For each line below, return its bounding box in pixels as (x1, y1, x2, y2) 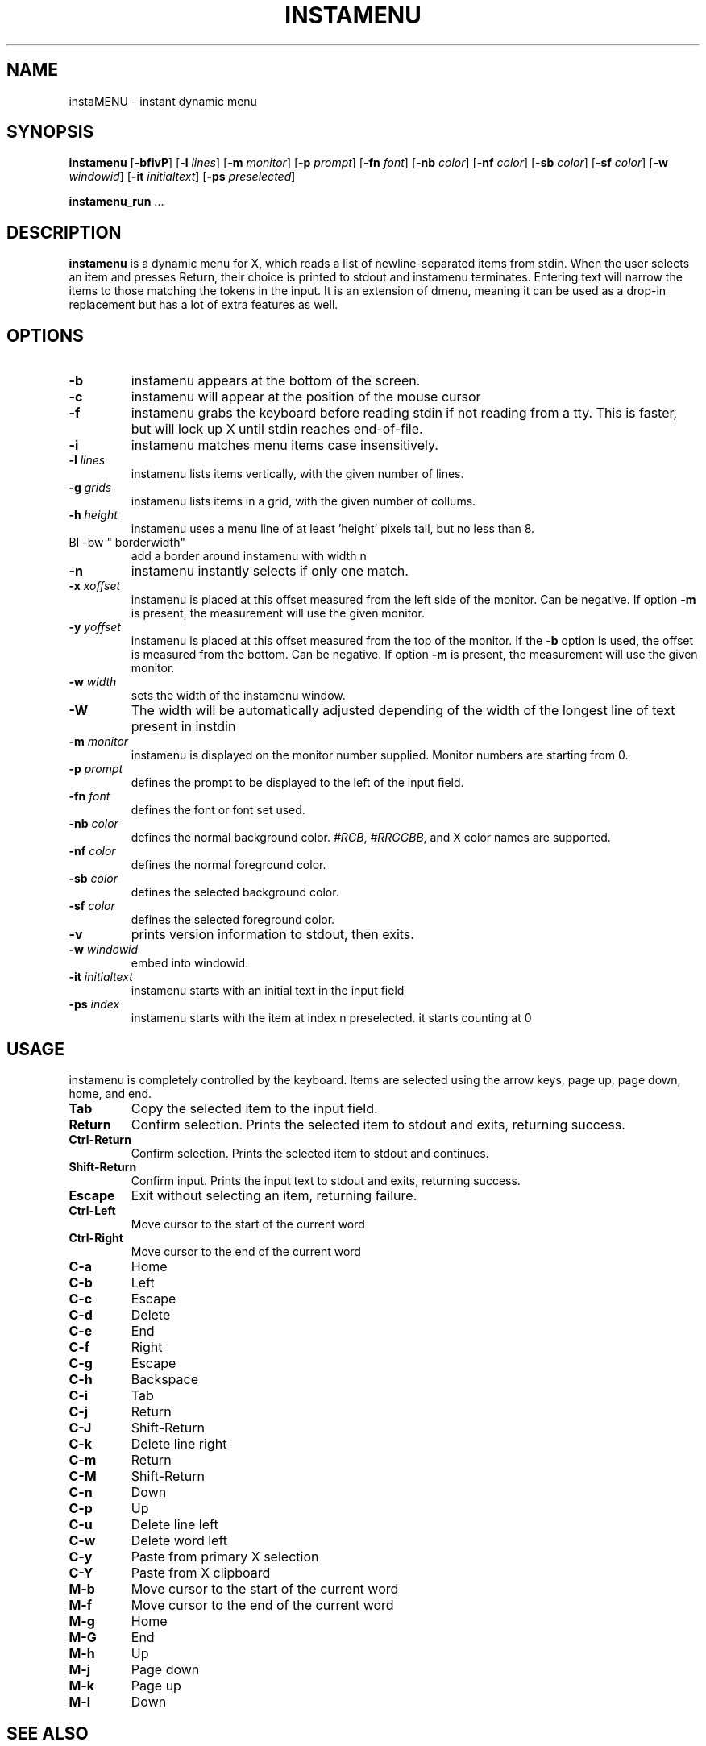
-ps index (69, 997, 120, 1012)
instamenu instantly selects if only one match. (131, 563, 409, 580)
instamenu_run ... (69, 194, 164, 209)
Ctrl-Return (69, 1132, 131, 1146)
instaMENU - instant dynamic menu (69, 94, 257, 108)
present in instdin (131, 718, 236, 735)
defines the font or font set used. (131, 803, 305, 817)
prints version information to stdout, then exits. (131, 926, 414, 943)
